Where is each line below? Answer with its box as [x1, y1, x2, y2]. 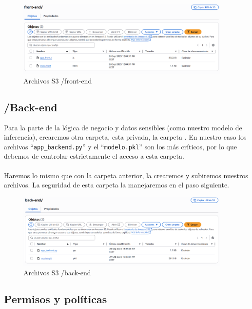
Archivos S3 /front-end [23, 75, 92, 85]
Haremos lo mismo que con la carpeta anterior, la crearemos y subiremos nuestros [4, 170, 248, 180]
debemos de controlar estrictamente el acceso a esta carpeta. [4, 151, 184, 161]
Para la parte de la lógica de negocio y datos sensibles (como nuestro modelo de [4, 122, 242, 132]
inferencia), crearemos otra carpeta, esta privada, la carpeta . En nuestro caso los [4, 132, 247, 142]
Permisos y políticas [4, 291, 107, 306]
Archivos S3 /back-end [23, 267, 91, 277]
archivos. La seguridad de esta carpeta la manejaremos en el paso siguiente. [4, 180, 229, 190]
